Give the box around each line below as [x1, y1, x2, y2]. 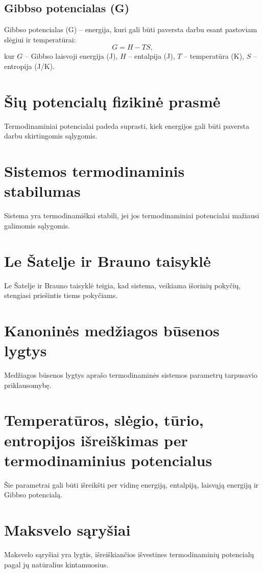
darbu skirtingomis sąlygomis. [4, 130, 98, 141]
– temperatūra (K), [184, 51, 244, 61]
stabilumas [4, 180, 81, 201]
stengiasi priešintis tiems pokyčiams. [4, 290, 118, 301]
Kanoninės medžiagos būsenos [4, 319, 220, 340]
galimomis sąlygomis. [4, 220, 70, 231]
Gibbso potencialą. [4, 489, 63, 500]
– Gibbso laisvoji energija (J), [25, 51, 118, 61]
